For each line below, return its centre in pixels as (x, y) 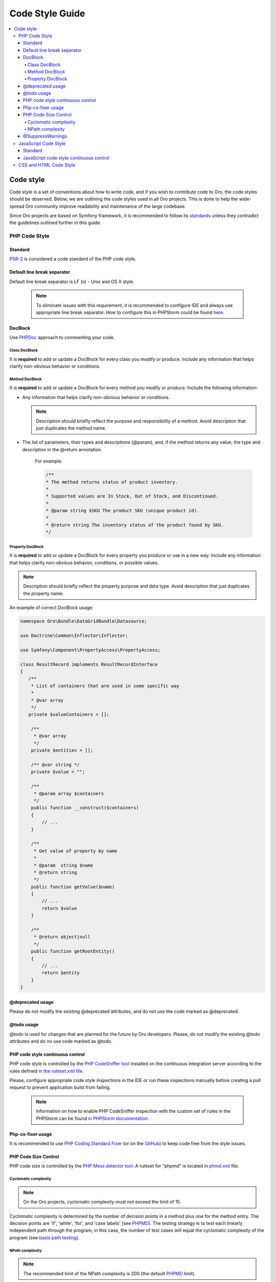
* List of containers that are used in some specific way (105, 686)
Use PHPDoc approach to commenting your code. (62, 337)
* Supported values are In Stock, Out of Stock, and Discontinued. (132, 496)
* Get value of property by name (75, 851)
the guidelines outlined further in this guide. (55, 223)
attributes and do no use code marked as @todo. (61, 1041)
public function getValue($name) (73, 887)
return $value (59, 908)
